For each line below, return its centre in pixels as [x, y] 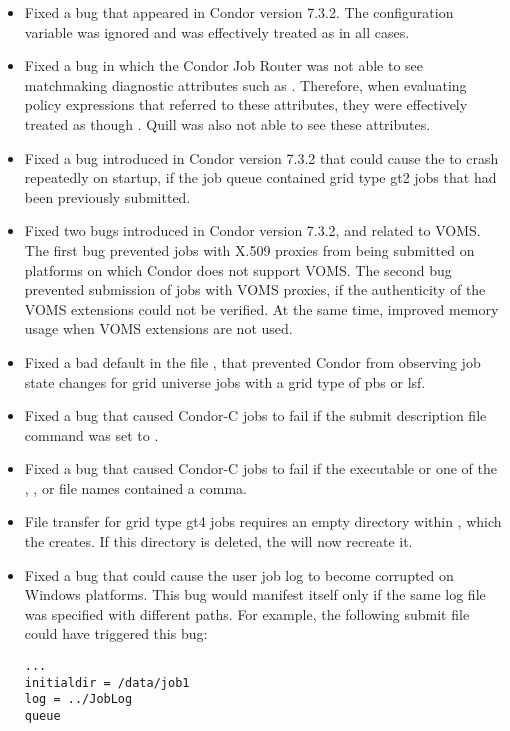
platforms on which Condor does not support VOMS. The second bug [238, 269]
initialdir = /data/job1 [107, 682]
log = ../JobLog [78, 699]
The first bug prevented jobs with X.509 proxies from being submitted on [249, 249]
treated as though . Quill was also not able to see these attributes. [227, 123]
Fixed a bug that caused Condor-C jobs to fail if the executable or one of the [260, 468]
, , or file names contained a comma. [135, 487]
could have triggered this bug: [116, 633]
